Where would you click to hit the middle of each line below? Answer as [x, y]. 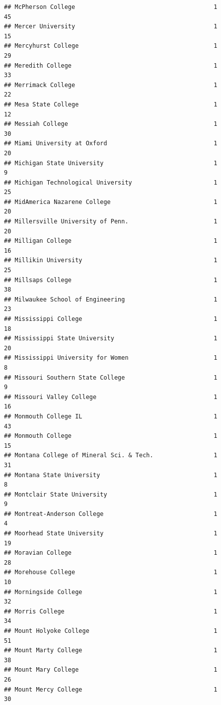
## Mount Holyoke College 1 [111, 631]
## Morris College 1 [111, 611]
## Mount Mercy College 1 [111, 689]
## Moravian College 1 [111, 553]
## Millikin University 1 [111, 260]
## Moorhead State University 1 [111, 534]
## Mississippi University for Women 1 [111, 358]
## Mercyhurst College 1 [111, 46]
